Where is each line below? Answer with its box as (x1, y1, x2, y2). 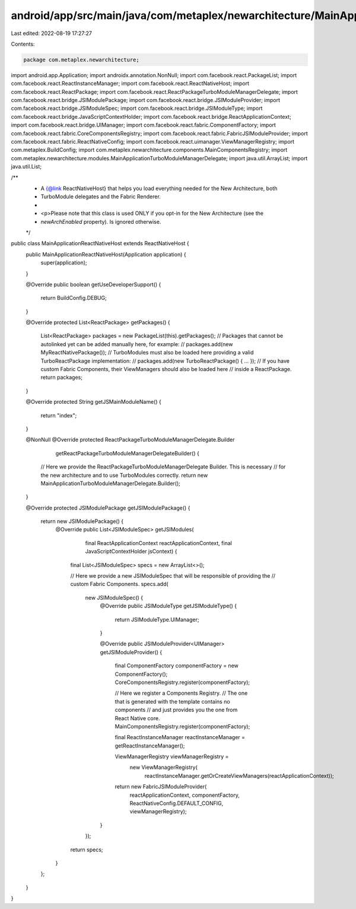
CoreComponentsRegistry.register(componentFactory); (115, 679, 250, 686)
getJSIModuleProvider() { (100, 648, 163, 655)
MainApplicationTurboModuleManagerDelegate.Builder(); (40, 480, 181, 487)
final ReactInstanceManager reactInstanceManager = (115, 734, 246, 741)
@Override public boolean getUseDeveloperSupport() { (26, 281, 161, 288)
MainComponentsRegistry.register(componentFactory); (115, 723, 250, 730)
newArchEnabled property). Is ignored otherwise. (40, 218, 161, 225)
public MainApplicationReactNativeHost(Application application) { (26, 251, 186, 258)
